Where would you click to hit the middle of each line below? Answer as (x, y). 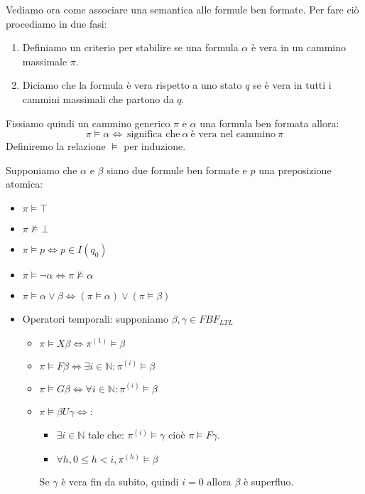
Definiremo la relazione (56, 146)
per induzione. (155, 146)
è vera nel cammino (233, 135)
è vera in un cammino (299, 47)
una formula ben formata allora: (269, 123)
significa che (154, 135)
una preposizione (295, 170)
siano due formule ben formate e (177, 170)
